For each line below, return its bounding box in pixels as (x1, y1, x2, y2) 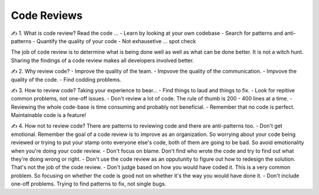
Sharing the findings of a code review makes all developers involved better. (11, 57, 194, 64)
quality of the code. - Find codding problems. (11, 76, 122, 83)
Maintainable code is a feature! (11, 112, 86, 119)
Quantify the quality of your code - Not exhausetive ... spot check (36, 37, 196, 44)
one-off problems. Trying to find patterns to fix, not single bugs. (11, 180, 167, 187)
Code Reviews (11, 9, 83, 22)
